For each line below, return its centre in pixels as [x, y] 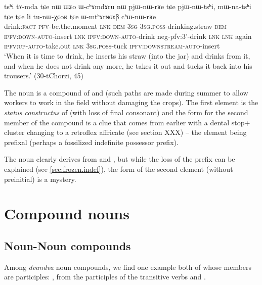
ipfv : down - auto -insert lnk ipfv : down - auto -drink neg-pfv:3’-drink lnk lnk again [128, 36]
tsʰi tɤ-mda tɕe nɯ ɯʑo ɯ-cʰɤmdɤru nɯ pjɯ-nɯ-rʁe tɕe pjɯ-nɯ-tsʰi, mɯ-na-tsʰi [128, 6]
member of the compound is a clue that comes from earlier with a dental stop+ [127, 122]
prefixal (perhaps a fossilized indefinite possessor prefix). [91, 142]
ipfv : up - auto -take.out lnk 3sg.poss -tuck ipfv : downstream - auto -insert [112, 46]
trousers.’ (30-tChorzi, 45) [44, 76]
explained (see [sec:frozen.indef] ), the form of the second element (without [119, 169]
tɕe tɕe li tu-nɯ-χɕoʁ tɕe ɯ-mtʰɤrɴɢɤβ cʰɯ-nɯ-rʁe [80, 16]
